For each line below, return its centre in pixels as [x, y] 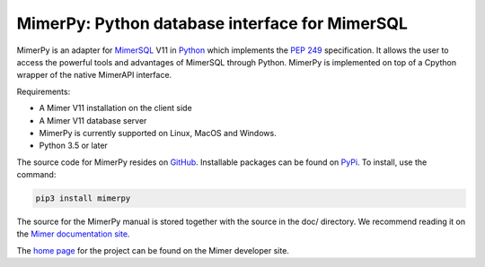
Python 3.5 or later [73, 146]
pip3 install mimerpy [83, 198]
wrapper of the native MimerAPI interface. [94, 75]
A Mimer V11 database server [93, 120]
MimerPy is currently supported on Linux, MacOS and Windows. [158, 133]
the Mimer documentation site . [73, 234]
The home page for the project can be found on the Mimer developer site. [153, 250]
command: [36, 175]
